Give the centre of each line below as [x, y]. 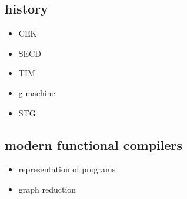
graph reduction [47, 189]
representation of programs [67, 169]
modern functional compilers [94, 144]
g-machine [37, 92]
